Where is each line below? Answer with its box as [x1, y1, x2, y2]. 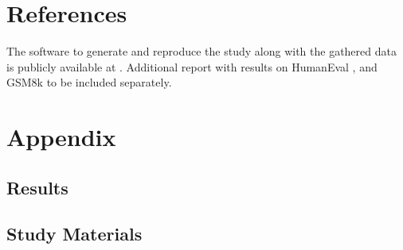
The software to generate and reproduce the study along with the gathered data [6, 43, 397, 60]
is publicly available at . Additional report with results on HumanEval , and [6, 58, 378, 75]
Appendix [6, 121, 116, 153]
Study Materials [6, 221, 143, 246]
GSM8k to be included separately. [6, 74, 172, 90]
